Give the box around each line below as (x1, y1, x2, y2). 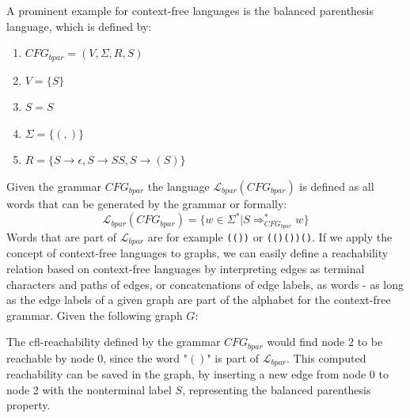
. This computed (287, 349, 366, 366)
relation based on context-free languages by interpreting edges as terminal (6, 260, 365, 277)
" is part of (207, 349, 260, 366)
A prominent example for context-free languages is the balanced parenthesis (6, 2, 374, 18)
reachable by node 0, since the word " (6, 349, 188, 366)
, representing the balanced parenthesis (182, 381, 371, 397)
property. (6, 397, 51, 413)
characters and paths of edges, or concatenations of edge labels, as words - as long (6, 275, 404, 292)
